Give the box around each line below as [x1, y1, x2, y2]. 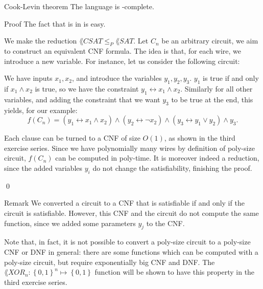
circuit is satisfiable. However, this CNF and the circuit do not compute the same [4, 207, 259, 218]
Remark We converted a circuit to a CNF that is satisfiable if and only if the [4, 197, 245, 208]
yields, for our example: [4, 104, 78, 115]
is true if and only [203, 73, 259, 83]
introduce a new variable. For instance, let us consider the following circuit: [4, 55, 240, 66]
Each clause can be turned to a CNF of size [4, 132, 140, 143]
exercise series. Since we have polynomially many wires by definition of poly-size [4, 142, 255, 153]
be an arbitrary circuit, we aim [161, 35, 258, 46]
